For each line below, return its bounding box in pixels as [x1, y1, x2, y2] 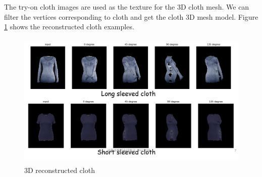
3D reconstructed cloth [24, 165, 95, 175]
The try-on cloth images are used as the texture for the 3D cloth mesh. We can [4, 2, 249, 12]
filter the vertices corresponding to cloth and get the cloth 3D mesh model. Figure [4, 11, 258, 22]
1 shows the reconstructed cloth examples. [4, 21, 134, 32]
